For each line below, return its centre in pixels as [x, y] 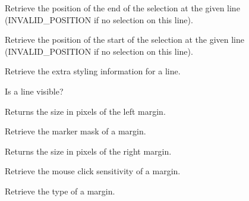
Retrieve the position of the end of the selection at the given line [122, 8]
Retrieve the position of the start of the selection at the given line [124, 40]
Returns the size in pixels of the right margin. [88, 151]
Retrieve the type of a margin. [60, 191]
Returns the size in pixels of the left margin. [85, 111]
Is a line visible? [34, 91]
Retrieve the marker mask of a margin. [75, 131]
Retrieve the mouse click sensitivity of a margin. [93, 171]
